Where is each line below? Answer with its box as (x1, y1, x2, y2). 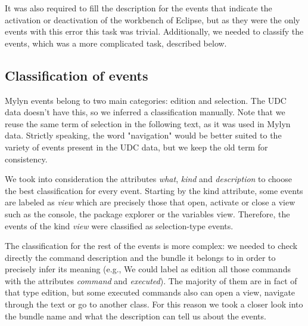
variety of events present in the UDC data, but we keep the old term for (5, 140, 268, 153)
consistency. (5, 152, 48, 165)
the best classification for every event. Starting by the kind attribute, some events (5, 184, 303, 196)
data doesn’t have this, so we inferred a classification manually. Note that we (5, 106, 285, 118)
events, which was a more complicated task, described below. (5, 36, 227, 49)
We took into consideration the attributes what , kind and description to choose (5, 173, 292, 185)
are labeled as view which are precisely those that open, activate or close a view (5, 196, 295, 208)
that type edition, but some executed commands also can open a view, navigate (5, 286, 295, 299)
